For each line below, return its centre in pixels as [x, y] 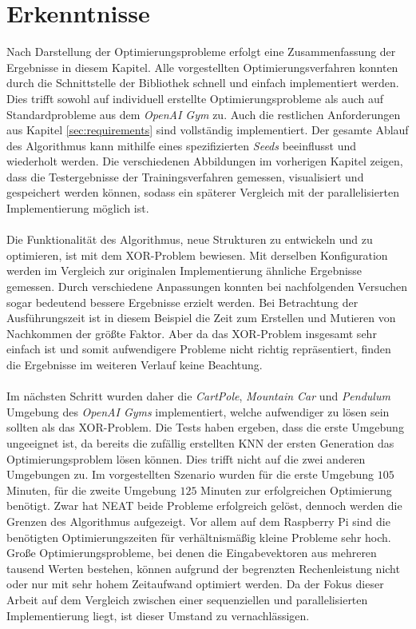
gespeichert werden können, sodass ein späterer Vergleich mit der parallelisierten [203, 192]
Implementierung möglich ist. [78, 208]
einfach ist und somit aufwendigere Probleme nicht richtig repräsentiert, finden [199, 349]
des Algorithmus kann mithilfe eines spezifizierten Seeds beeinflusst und [181, 145]
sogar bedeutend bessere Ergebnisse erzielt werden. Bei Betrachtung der [182, 302]
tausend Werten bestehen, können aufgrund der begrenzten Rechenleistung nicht [203, 568]
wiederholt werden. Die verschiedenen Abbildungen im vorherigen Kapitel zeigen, [205, 161]
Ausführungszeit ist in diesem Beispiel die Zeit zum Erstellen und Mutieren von [201, 318]
